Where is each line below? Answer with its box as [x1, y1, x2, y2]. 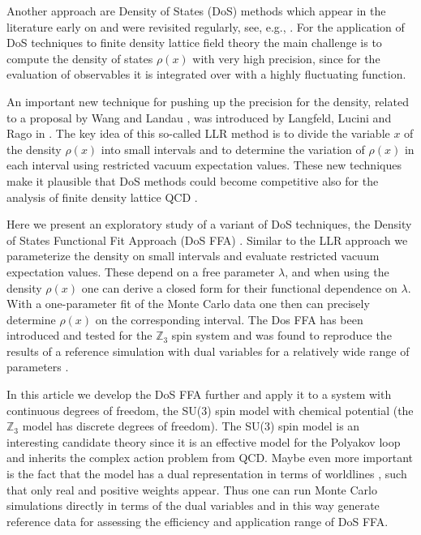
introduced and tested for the [6, 327, 153, 344]
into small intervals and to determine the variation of [101, 140, 365, 157]
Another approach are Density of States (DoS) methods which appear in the [6, 2, 386, 19]
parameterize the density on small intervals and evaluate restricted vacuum [6, 247, 380, 264]
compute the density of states [6, 49, 153, 66]
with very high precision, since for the [192, 49, 380, 66]
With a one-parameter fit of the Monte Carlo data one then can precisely [6, 295, 370, 312]
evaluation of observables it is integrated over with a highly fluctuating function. [6, 66, 406, 83]
